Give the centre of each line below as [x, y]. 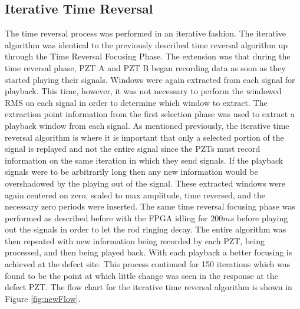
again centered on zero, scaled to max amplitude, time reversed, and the [135, 195]
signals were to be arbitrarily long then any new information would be [131, 172]
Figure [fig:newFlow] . [43, 298]
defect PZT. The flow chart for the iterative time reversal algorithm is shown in [149, 287]
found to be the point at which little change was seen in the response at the [141, 275]
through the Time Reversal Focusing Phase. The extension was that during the [148, 56]
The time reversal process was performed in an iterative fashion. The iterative [146, 33]
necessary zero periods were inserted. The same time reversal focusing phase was [150, 206]
